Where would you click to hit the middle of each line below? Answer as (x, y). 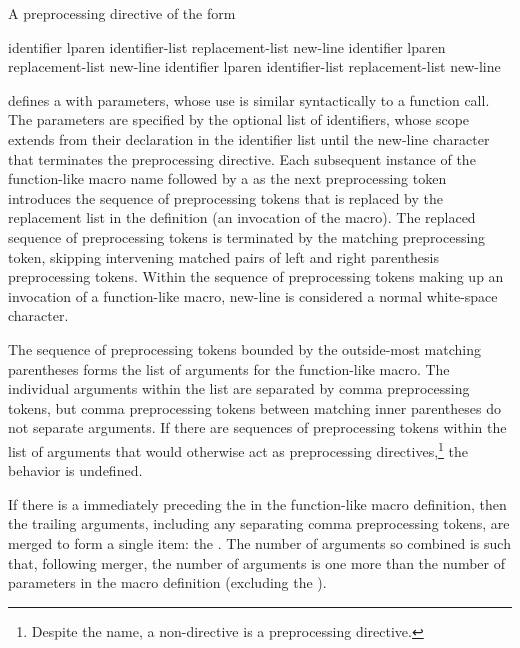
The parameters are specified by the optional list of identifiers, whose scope (239, 119)
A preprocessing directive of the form (122, 13)
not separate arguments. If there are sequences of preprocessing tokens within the (257, 427)
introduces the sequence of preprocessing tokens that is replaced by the (225, 197)
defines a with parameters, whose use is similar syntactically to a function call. (249, 99)
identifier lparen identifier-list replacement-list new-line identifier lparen (227, 46)
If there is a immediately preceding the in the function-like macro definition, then (257, 503)
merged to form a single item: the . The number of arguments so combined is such (259, 542)
